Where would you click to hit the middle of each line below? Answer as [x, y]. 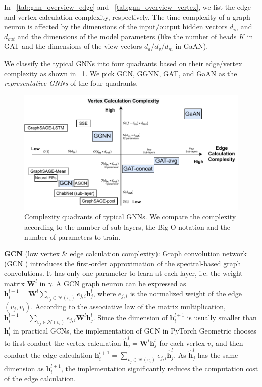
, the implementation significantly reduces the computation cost [160, 368]
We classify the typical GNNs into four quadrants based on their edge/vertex [123, 63]
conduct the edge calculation [48, 355]
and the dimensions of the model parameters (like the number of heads [127, 36]
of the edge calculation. [40, 378]
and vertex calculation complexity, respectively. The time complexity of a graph [127, 16]
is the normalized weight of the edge [186, 293]
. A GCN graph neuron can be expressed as [119, 283]
